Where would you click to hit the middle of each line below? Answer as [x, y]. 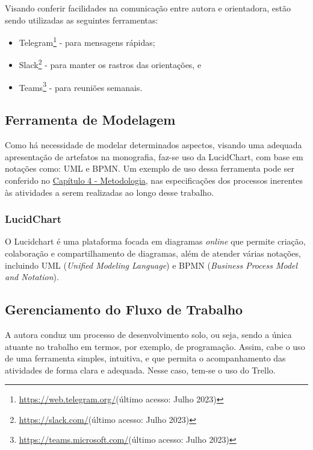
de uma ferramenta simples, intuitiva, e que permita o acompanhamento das [145, 358]
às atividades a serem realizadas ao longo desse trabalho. [110, 192]
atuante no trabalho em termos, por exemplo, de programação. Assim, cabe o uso [155, 346]
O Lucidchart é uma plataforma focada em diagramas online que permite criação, [155, 241]
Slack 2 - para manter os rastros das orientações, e [110, 64]
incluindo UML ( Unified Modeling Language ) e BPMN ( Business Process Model [151, 265]
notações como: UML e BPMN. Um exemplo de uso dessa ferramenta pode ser [150, 168]
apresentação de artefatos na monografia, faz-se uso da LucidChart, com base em [154, 156]
